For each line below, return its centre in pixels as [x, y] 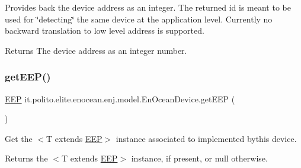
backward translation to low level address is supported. [105, 30]
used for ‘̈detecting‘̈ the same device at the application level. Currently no [139, 19]
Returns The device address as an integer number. [96, 50]
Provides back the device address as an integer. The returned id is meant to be [148, 7]
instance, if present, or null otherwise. [199, 158]
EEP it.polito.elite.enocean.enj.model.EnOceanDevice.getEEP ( [120, 98]
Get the [19, 138]
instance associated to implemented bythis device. [206, 138]
